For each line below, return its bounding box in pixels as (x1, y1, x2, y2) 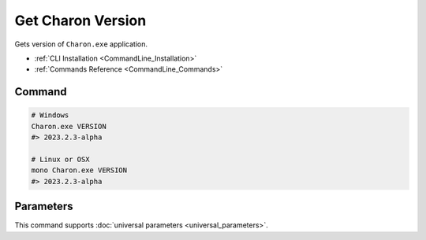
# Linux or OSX (31, 154, 90, 164)
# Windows (31, 111, 69, 120)
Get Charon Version (14, 12, 147, 29)
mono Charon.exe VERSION (31, 166, 128, 175)
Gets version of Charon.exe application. (14, 39, 148, 49)
